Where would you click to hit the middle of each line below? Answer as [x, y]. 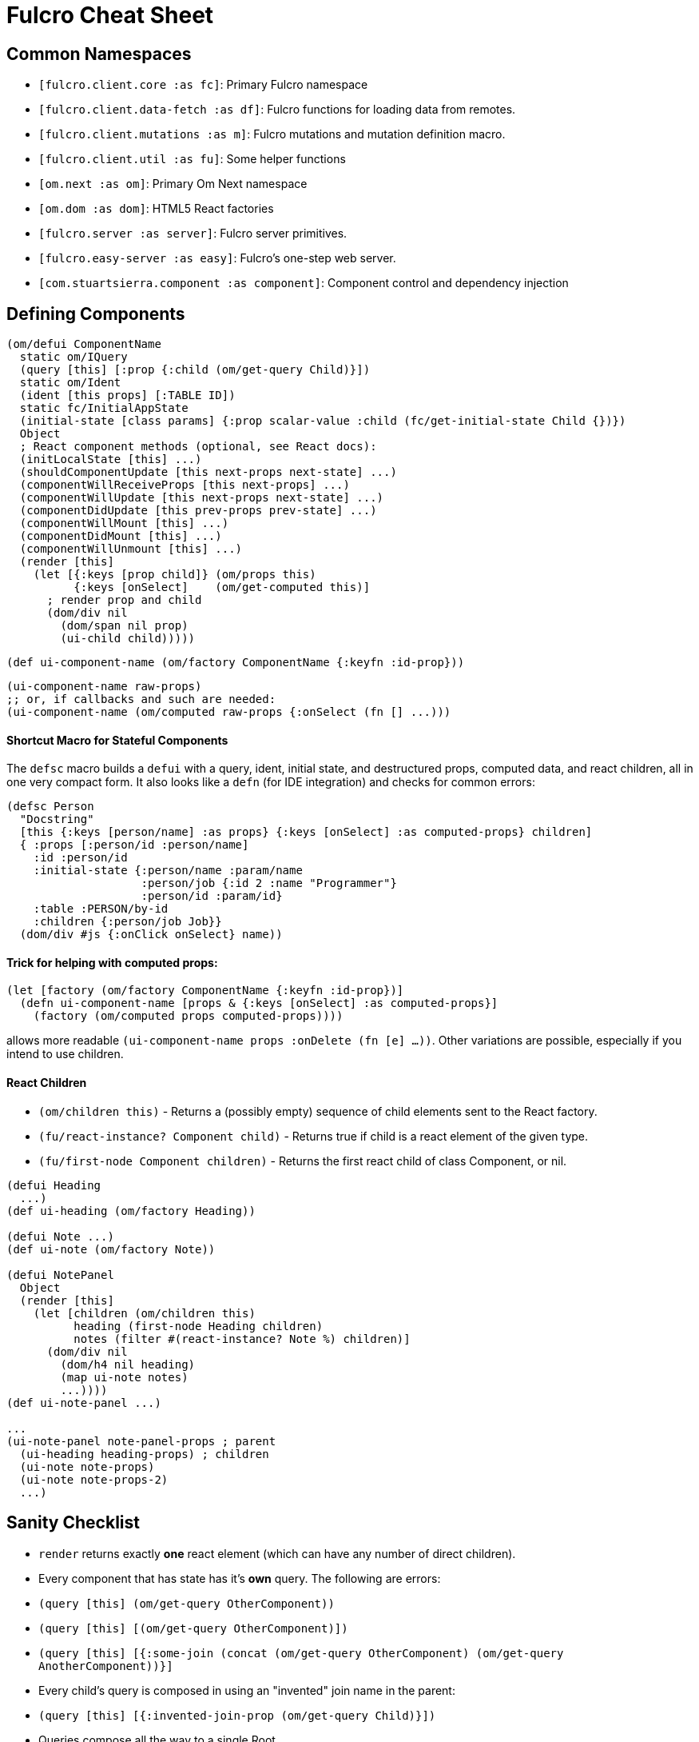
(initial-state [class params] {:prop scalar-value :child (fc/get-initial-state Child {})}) [323, 421]
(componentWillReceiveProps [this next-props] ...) [185, 485]
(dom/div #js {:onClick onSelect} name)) [151, 935]
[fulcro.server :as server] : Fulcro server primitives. [193, 234]
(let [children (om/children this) [144, 1313]
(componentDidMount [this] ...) [121, 536]
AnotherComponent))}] [106, 1666]
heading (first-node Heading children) [199, 1326]
